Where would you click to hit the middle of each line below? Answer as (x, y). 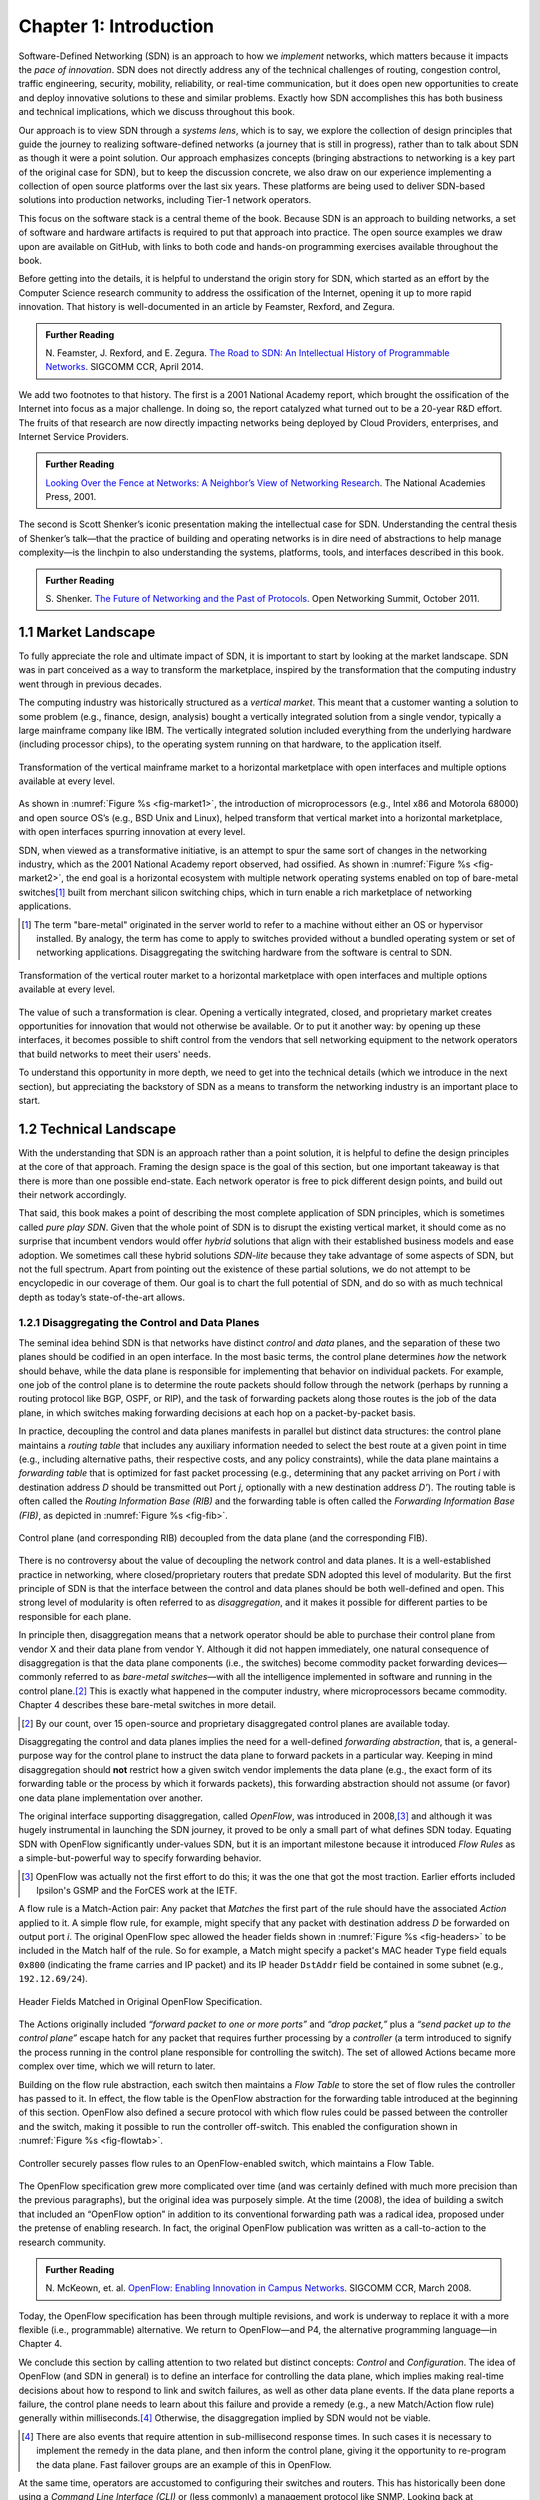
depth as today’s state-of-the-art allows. (101, 1297)
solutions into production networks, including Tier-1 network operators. (165, 200)
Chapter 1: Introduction (116, 26)
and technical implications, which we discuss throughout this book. (156, 112)
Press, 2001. (71, 497)
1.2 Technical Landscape (97, 1128)
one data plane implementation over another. (111, 1797)
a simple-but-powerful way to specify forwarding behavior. (140, 1858)
